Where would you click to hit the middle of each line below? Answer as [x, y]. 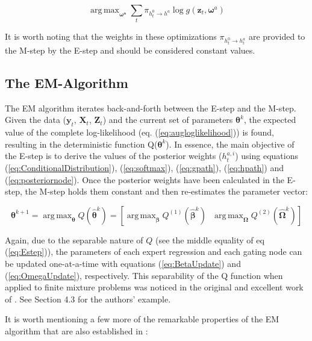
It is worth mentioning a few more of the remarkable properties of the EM [142, 319]
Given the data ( [36, 120]
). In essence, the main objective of [230, 144]
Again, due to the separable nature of [74, 239]
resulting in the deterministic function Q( [81, 144]
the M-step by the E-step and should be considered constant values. [130, 50]
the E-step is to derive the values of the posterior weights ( [114, 156]
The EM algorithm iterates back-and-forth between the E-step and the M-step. [151, 108]
